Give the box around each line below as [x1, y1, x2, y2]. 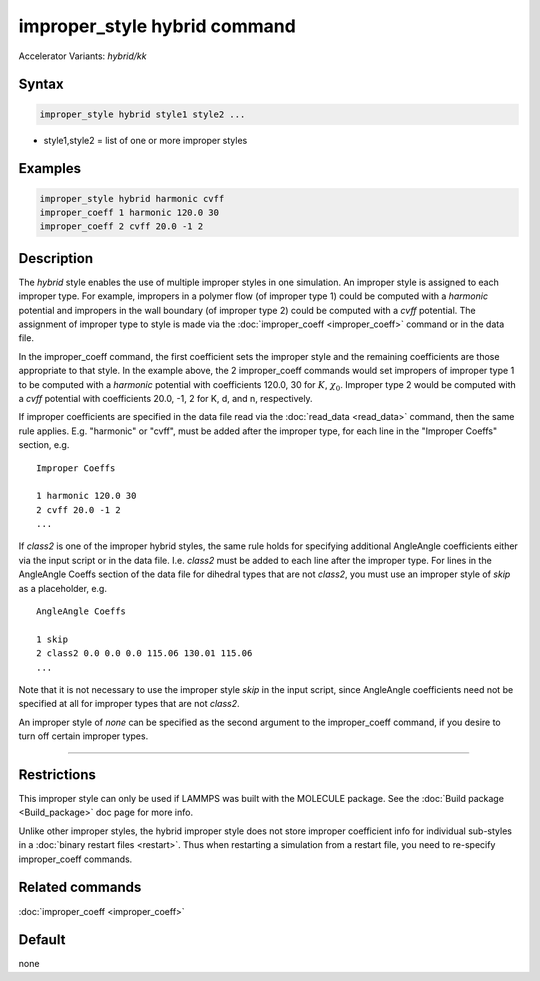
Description [18, 250, 94, 267]
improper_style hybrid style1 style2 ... [39, 108, 246, 120]
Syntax [18, 76, 64, 93]
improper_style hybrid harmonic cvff [39, 193, 225, 204]
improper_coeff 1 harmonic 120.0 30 [39, 206, 220, 218]
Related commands [18, 879, 142, 896]
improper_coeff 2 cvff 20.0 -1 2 [39, 221, 204, 232]
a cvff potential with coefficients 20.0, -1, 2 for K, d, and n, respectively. [18, 392, 314, 404]
